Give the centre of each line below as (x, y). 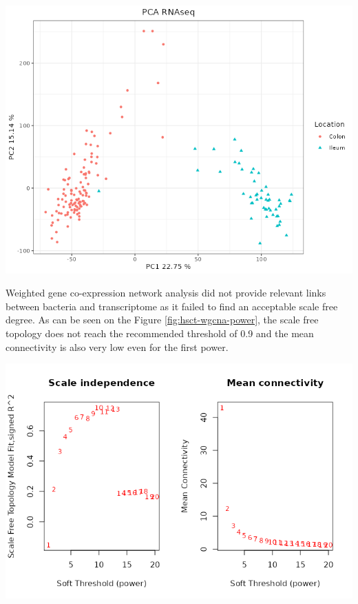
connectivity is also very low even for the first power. (117, 346)
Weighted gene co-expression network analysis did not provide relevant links (166, 293)
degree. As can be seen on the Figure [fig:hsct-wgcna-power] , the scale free (162, 320)
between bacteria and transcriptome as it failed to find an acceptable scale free (172, 306)
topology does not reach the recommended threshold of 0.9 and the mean (160, 333)
